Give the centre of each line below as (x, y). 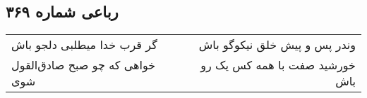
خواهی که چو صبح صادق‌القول (84, 65)
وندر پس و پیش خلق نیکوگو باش (277, 45)
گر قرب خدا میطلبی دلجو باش (84, 45)
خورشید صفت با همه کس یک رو (278, 65)
